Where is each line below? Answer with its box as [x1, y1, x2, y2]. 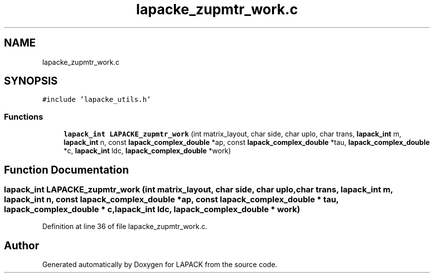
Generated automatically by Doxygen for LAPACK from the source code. [42, 260, 277, 269]
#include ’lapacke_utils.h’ [42, 95, 151, 104]
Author [4, 239, 39, 252]
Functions [4, 111, 43, 122]
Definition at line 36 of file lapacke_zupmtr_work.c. [42, 222, 208, 231]
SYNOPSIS [4, 75, 58, 88]
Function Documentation [4, 163, 129, 176]
